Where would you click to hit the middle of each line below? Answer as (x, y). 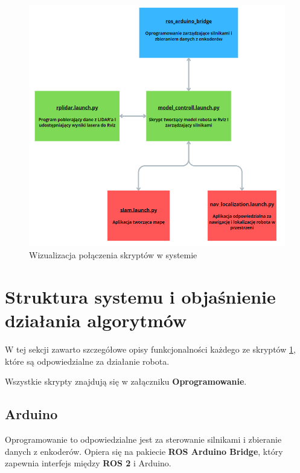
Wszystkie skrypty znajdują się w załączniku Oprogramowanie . (126, 381)
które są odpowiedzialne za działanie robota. (87, 361)
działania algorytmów (96, 320)
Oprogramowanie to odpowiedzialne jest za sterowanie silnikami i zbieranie (143, 439)
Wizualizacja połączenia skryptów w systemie (113, 255)
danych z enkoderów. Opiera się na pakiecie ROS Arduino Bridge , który (144, 451)
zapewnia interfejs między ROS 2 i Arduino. (88, 463)
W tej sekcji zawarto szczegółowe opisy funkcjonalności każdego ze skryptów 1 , (150, 349)
